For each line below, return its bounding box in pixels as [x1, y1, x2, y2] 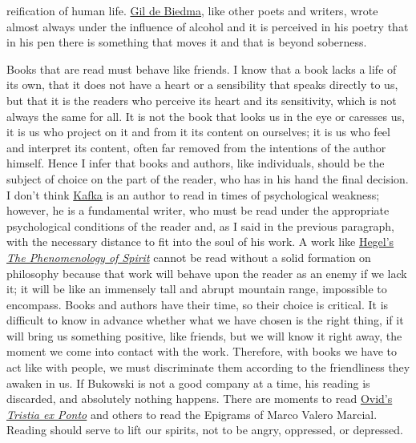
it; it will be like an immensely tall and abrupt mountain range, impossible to [6, 280, 387, 297]
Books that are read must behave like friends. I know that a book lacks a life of [6, 60, 397, 77]
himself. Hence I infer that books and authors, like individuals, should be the [6, 155, 385, 171]
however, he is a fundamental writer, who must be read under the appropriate [6, 202, 390, 219]
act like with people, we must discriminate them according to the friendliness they [6, 359, 410, 376]
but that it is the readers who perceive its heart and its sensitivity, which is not [6, 91, 397, 108]
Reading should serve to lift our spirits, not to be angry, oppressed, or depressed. [6, 421, 403, 438]
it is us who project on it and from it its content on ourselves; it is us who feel [6, 123, 390, 140]
